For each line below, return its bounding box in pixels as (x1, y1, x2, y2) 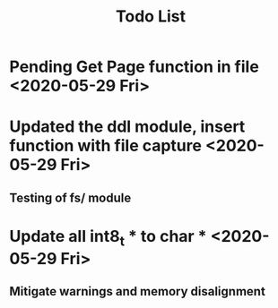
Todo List (115, 6, 187, 27)
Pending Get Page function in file (9, 56, 260, 77)
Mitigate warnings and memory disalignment (9, 284, 266, 299)
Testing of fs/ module (9, 190, 132, 205)
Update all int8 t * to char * (9, 226, 208, 250)
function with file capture (9, 136, 202, 156)
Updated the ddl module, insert (9, 116, 246, 137)
